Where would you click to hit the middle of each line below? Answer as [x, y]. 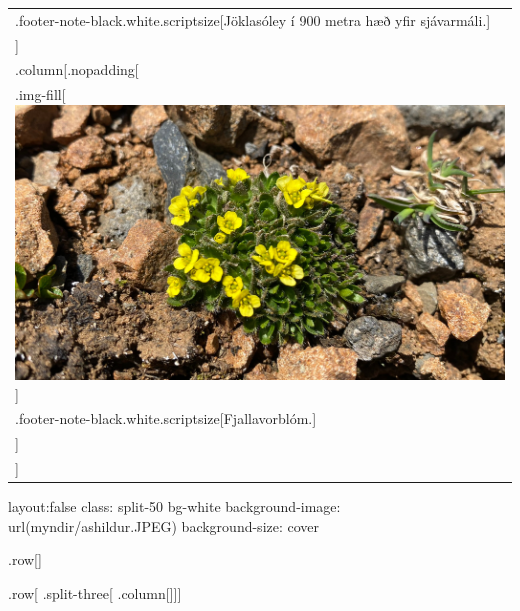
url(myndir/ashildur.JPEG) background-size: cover [164, 525]
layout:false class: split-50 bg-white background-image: [174, 506]
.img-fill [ [40, 94]
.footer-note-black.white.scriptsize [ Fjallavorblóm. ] [166, 418]
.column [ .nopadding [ [77, 69]
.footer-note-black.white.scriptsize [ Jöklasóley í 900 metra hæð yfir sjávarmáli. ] [253, 19]
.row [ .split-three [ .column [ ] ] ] [95, 593]
